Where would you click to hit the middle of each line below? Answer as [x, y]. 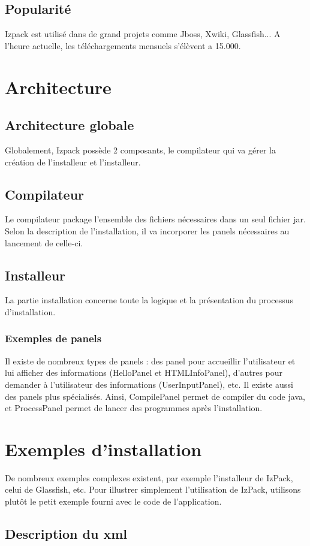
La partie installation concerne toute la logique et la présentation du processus [149, 300]
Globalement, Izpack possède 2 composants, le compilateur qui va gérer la [140, 150]
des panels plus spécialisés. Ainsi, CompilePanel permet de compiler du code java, [155, 396]
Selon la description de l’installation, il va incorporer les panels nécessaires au [147, 230]
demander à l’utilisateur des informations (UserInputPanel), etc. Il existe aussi [149, 384]
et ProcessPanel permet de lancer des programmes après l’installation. [134, 408]
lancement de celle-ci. [44, 242]
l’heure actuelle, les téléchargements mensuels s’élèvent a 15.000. [123, 45]
